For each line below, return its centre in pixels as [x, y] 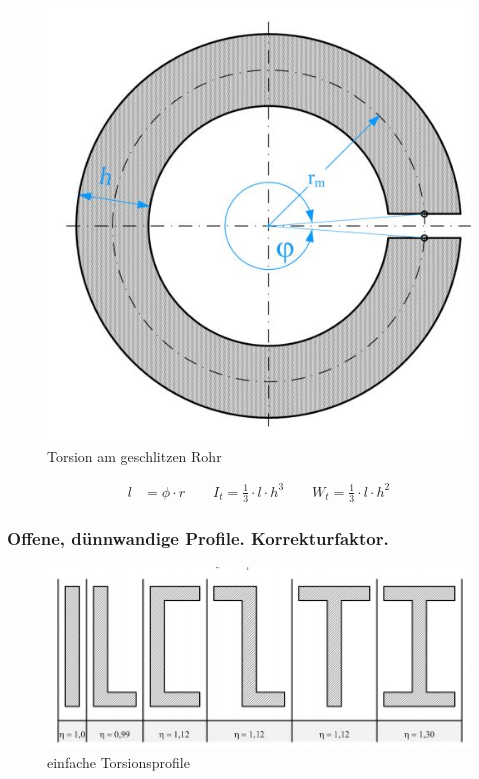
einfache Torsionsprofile [118, 761]
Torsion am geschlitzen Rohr [134, 455]
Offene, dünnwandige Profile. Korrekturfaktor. [198, 538]
